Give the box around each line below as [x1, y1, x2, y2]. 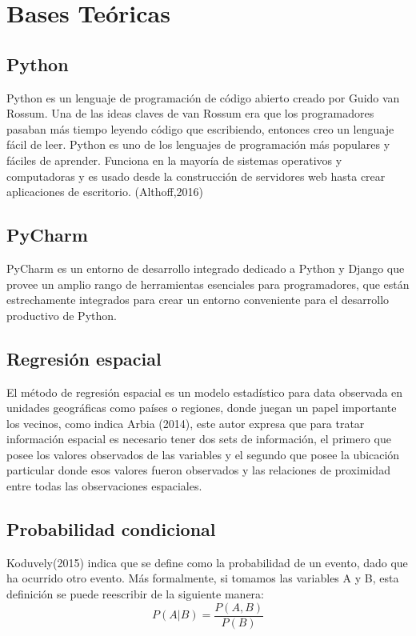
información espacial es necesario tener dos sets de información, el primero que [6, 430, 391, 447]
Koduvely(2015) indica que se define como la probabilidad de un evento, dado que [6, 554, 408, 570]
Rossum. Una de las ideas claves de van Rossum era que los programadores [6, 105, 374, 122]
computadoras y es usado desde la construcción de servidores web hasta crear [6, 167, 386, 184]
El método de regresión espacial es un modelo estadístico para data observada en [6, 383, 403, 400]
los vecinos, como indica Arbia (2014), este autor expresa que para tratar [6, 414, 365, 431]
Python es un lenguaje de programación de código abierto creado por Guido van [6, 89, 400, 106]
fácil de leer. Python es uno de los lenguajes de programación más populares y [6, 136, 390, 153]
